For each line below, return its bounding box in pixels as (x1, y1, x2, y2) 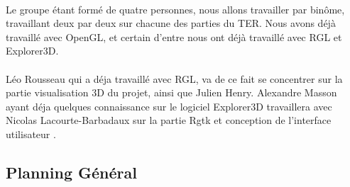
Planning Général (6, 161, 137, 183)
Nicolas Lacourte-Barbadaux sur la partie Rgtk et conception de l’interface (6, 113, 332, 127)
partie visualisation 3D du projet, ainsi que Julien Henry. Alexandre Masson (6, 85, 337, 100)
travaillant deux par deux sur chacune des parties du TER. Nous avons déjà (6, 16, 336, 30)
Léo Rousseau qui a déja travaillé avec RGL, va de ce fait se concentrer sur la (6, 71, 343, 86)
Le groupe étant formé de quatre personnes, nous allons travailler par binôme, (6, 1, 345, 16)
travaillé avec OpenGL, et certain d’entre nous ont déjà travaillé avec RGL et (6, 29, 342, 44)
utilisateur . (6, 126, 56, 141)
